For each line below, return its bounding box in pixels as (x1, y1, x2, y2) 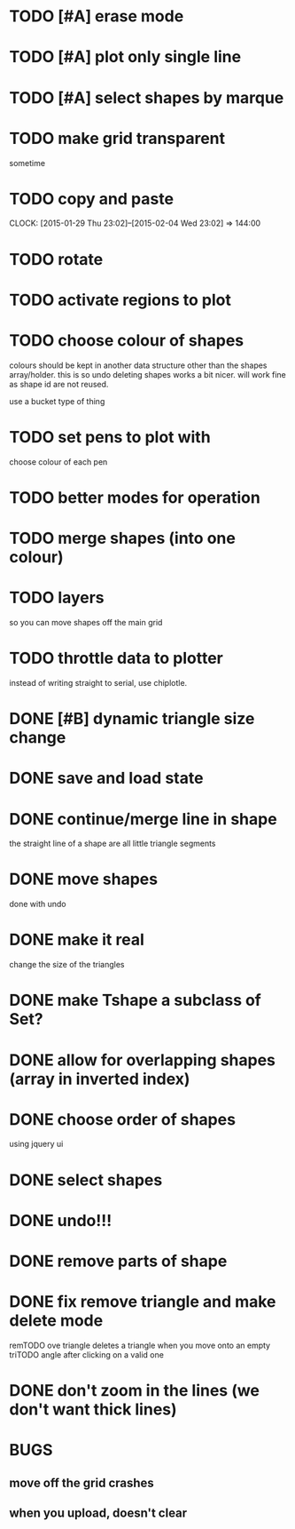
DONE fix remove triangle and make (9, 1292, 276, 1312)
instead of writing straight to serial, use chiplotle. (9, 677, 188, 688)
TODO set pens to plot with (9, 426, 211, 447)
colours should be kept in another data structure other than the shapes (9, 360, 268, 370)
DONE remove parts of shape (9, 1251, 228, 1271)
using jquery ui (9, 1139, 64, 1150)
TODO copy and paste (9, 188, 175, 209)
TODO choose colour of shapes (9, 330, 245, 350)
